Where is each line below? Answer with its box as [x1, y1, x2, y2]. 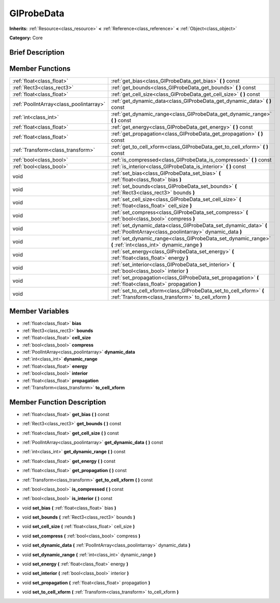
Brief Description [9, 48, 65, 57]
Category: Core [9, 35, 43, 41]
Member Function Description [9, 398, 106, 406]
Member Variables [9, 307, 69, 316]
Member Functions [9, 64, 71, 73]
